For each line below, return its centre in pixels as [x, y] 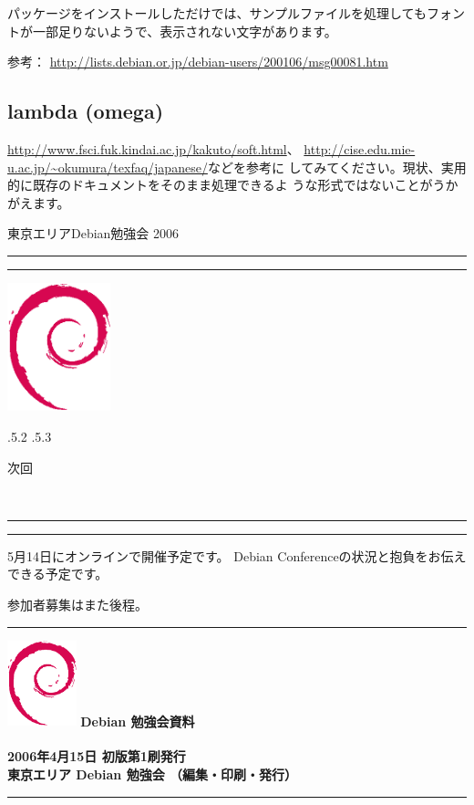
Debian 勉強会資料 [138, 721]
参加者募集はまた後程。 [77, 604]
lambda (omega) [86, 111]
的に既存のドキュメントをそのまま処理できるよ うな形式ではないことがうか [233, 185]
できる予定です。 [58, 574]
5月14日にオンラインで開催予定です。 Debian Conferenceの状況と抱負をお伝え [237, 555]
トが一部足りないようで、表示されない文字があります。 [172, 31]
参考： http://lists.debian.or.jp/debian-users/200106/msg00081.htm [198, 62]
